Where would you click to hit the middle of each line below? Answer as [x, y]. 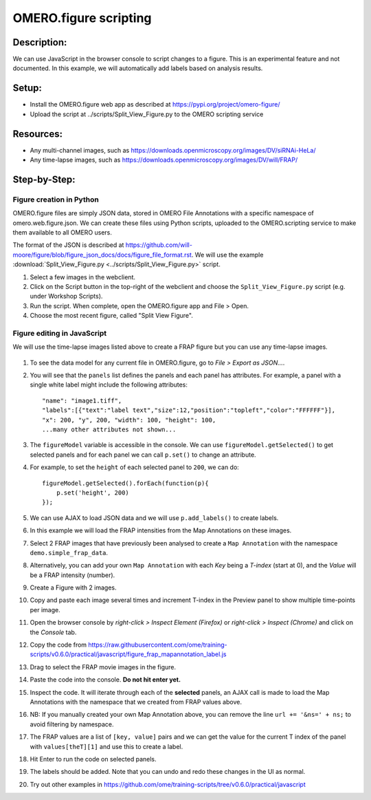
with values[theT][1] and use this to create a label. [106, 746]
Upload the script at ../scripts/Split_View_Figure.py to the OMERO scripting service [147, 114]
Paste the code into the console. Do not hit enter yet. [105, 680]
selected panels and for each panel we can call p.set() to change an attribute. [143, 455]
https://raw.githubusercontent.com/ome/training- [158, 645]
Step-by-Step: [44, 179]
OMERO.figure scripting [82, 18]
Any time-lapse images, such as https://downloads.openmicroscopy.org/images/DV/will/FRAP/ [164, 160]
